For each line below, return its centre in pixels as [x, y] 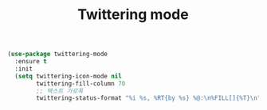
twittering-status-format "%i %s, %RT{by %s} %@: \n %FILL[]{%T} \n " [149, 98]
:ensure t [31, 62]
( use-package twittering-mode [58, 54]
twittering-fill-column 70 [81, 83]
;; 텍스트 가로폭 [60, 91]
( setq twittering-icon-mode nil [69, 76]
